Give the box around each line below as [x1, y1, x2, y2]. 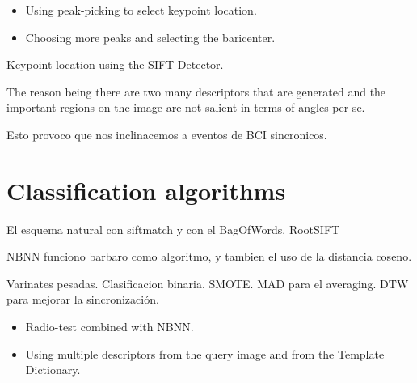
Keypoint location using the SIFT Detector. [6, 56, 224, 73]
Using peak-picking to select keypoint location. [25, 2, 257, 18]
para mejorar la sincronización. [6, 291, 159, 308]
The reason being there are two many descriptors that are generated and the [6, 83, 386, 100]
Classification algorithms [6, 173, 286, 206]
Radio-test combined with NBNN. [25, 318, 194, 335]
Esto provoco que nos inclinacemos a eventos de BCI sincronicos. [6, 126, 327, 143]
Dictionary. [25, 361, 81, 378]
